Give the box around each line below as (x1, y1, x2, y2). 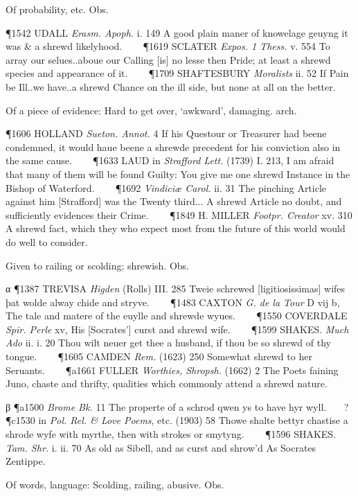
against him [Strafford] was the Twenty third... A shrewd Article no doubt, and (6, 194, 342, 209)
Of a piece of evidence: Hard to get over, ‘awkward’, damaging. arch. (6, 103, 297, 117)
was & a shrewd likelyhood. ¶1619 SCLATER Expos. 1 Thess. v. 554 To (6, 39, 330, 53)
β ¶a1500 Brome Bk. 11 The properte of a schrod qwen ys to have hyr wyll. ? (6, 399, 349, 414)
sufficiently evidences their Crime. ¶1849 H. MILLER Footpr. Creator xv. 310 (6, 207, 352, 222)
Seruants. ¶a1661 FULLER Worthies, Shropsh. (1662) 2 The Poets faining (6, 362, 339, 377)
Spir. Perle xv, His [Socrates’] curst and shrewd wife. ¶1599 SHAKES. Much (6, 321, 349, 336)
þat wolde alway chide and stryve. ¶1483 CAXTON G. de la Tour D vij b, (6, 294, 340, 309)
